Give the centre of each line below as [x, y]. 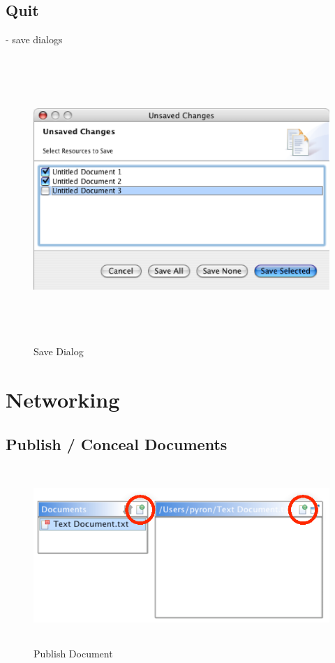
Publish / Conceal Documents [117, 444]
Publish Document [73, 653]
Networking [63, 400]
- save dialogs [34, 39]
